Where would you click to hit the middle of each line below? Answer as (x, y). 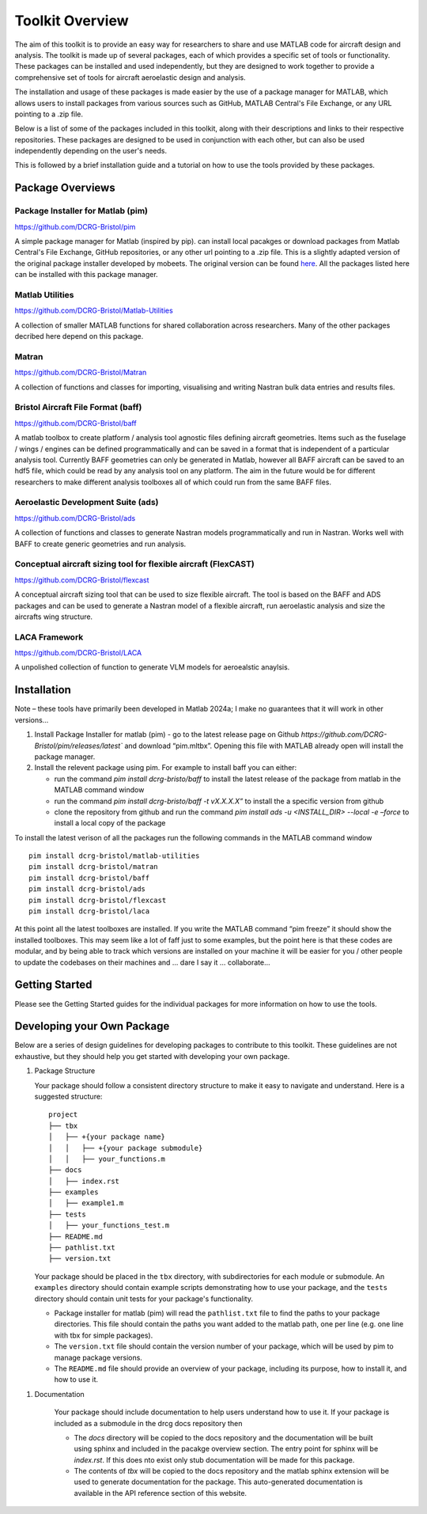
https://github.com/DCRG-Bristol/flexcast (82, 580)
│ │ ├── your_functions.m (107, 1159)
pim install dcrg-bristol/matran (93, 867)
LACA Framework (49, 637)
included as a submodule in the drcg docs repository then (148, 1423)
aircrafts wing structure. (54, 617)
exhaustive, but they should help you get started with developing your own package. (152, 1056)
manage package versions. (98, 1357)
